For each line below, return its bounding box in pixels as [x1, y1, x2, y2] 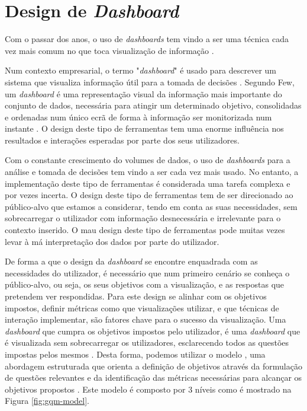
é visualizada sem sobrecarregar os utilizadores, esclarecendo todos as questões [5, 336, 289, 349]
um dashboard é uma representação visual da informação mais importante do [5, 87, 282, 100]
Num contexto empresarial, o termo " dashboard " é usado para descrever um [5, 64, 277, 77]
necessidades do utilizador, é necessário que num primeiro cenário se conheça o [5, 266, 290, 279]
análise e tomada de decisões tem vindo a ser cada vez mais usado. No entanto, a [5, 165, 299, 178]
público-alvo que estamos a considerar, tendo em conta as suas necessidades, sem [5, 200, 298, 212]
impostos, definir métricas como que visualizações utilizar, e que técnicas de [5, 301, 279, 314]
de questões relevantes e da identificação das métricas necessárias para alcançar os [5, 371, 302, 384]
